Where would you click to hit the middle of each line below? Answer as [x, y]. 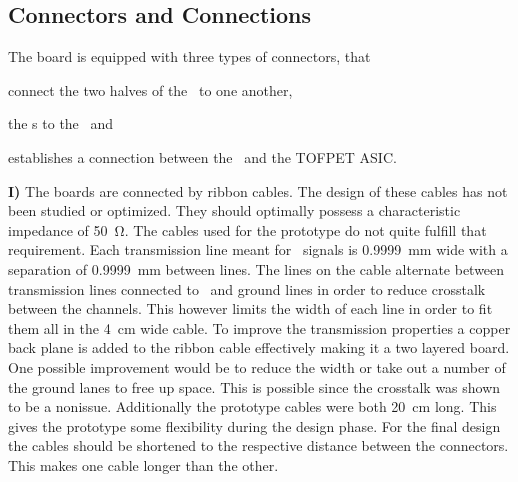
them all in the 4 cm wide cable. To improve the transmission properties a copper [259, 327]
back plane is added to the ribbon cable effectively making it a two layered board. [259, 347]
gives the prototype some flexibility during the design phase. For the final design [254, 425]
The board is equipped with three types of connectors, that [189, 56]
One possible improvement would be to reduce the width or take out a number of [257, 366]
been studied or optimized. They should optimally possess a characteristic [234, 210]
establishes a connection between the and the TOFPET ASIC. [202, 156]
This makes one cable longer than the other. [143, 464]
